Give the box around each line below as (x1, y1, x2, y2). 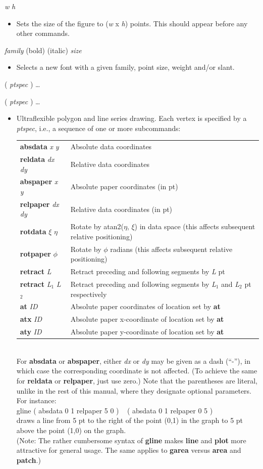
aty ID (20, 326, 42, 337)
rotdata (20, 226, 46, 237)
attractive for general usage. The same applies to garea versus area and (16, 445, 241, 455)
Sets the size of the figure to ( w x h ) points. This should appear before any (16, 18, 248, 28)
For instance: (16, 395, 57, 406)
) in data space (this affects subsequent (134, 221, 255, 232)
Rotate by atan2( (70, 221, 124, 232)
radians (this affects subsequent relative (110, 243, 233, 254)
